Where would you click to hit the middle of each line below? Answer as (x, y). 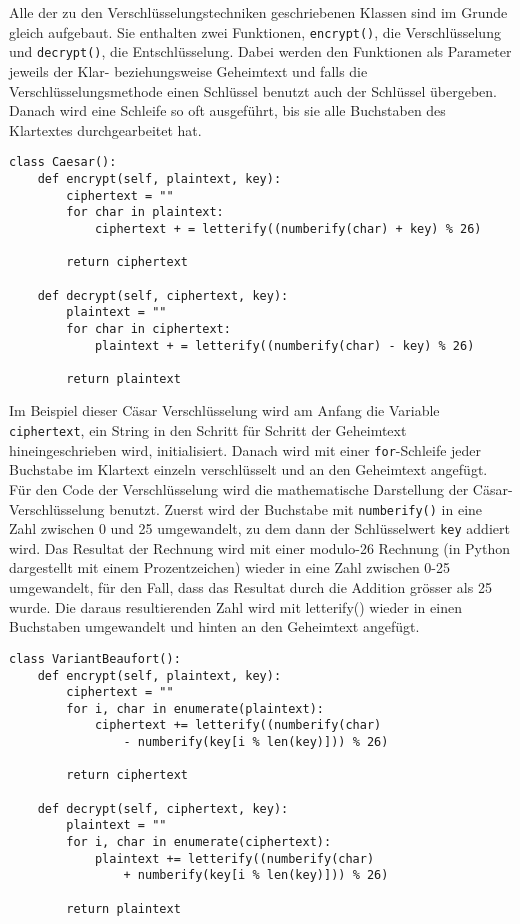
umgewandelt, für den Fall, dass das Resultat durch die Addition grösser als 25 (250, 587)
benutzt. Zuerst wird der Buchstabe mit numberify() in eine (296, 508)
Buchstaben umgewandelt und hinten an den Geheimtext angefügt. (214, 626)
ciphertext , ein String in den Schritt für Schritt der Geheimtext (208, 430)
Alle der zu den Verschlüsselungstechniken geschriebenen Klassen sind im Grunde (258, 12)
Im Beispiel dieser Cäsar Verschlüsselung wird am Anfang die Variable (224, 410)
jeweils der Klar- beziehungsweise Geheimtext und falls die (188, 70)
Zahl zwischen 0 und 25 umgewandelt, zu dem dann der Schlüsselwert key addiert (259, 528)
